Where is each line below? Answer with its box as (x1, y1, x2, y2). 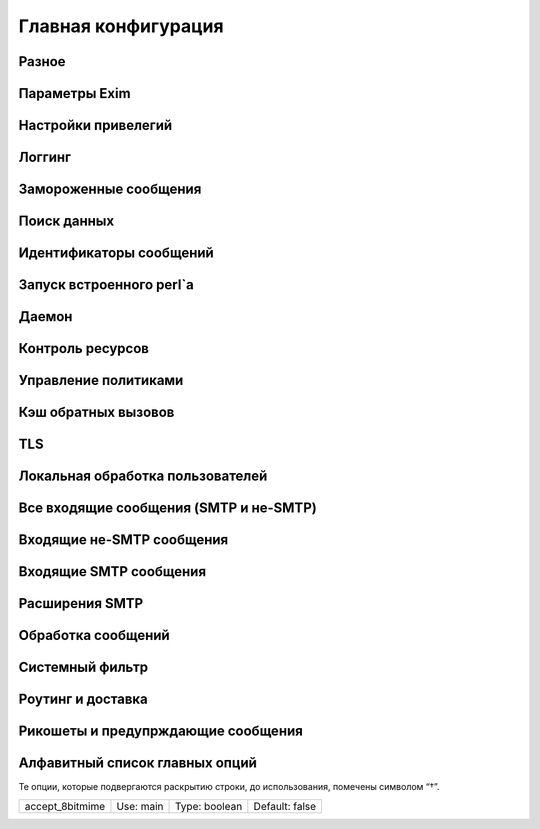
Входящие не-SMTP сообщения (18, 531, 229, 549)
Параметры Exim (18, 85, 131, 102)
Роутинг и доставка (18, 691, 149, 708)
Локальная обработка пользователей (18, 468, 268, 485)
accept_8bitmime (24, 799, 105, 813)
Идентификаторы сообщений (18, 245, 214, 262)
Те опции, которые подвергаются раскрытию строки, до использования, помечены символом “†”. (18, 781, 440, 793)
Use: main (116, 799, 164, 813)
